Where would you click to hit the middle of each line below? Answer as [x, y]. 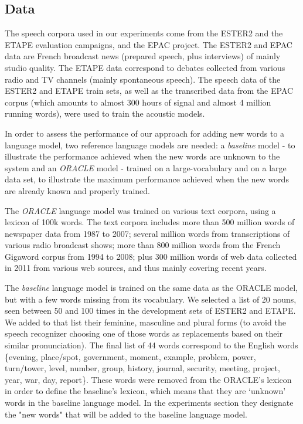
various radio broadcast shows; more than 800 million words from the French [143, 245]
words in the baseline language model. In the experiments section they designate [149, 403]
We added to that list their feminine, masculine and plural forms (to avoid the [145, 322]
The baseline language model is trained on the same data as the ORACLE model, [151, 288]
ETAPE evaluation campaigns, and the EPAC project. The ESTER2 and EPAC [149, 44]
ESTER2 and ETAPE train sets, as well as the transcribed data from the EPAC [149, 91]
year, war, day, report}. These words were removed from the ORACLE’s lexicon [148, 379]
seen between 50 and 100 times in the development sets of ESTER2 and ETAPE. [150, 311]
